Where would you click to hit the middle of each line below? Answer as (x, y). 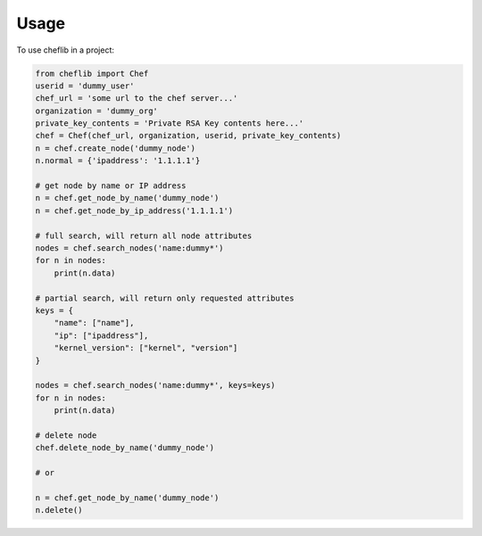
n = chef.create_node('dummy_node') (116, 148)
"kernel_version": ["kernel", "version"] (146, 348)
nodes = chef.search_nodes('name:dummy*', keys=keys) (155, 385)
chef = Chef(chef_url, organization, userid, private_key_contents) (188, 136)
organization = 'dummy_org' (96, 111)
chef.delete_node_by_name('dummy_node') (125, 448)
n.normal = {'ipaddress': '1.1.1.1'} (118, 161)
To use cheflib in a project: (66, 50)
